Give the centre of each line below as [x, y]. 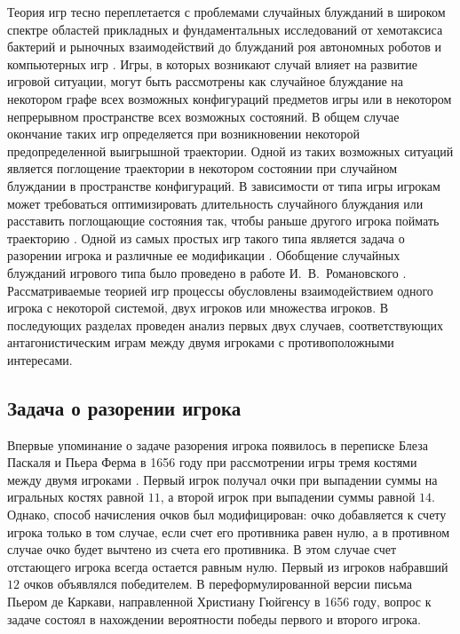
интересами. [40, 359]
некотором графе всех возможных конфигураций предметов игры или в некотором [230, 98]
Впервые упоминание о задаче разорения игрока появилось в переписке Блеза [218, 444]
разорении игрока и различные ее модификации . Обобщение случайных [204, 255]
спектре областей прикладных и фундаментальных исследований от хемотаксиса [225, 29]
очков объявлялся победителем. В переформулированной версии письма [218, 584]
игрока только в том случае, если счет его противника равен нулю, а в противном [229, 531]
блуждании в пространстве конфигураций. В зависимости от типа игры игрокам [224, 185]
